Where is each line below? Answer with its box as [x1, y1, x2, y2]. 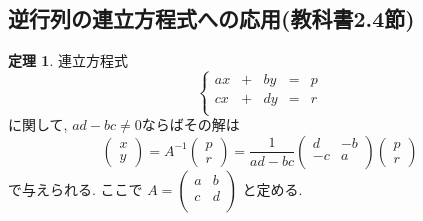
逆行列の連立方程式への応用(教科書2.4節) [8, 3, 415, 34]
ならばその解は [141, 114, 240, 135]
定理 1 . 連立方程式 [8, 50, 128, 71]
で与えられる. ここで [8, 178, 143, 199]
